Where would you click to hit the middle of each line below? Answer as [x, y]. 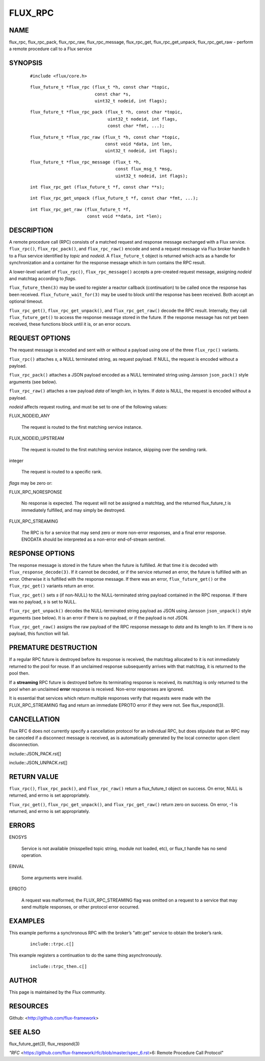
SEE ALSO [25, 1032]
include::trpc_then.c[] [59, 966]
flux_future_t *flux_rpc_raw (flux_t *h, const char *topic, [105, 137]
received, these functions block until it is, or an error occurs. [70, 324]
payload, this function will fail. [39, 634]
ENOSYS [18, 837]
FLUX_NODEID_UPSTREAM [37, 438]
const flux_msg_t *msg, [144, 169]
